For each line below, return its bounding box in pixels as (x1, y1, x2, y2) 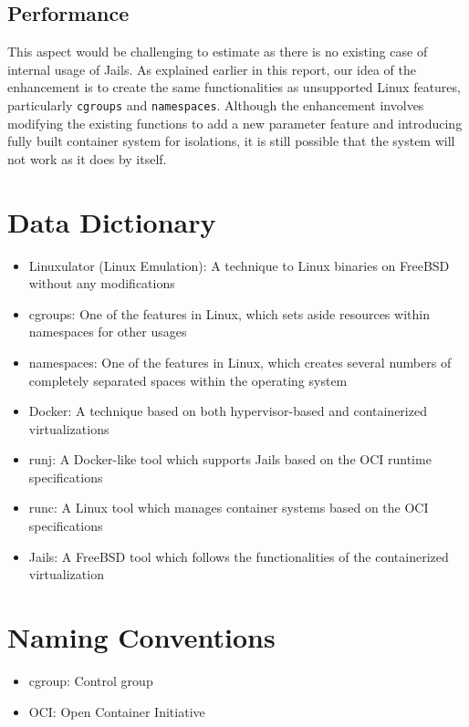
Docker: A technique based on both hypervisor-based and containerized (28, 401, 427, 421)
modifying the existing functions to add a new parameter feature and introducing (7, 113, 463, 132)
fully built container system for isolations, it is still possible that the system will (7, 131, 455, 151)
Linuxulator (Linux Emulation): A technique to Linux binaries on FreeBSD (28, 255, 450, 275)
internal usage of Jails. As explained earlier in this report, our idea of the (7, 59, 416, 78)
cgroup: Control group (28, 670, 153, 690)
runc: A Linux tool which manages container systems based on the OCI (28, 498, 429, 517)
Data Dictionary (7, 203, 216, 240)
